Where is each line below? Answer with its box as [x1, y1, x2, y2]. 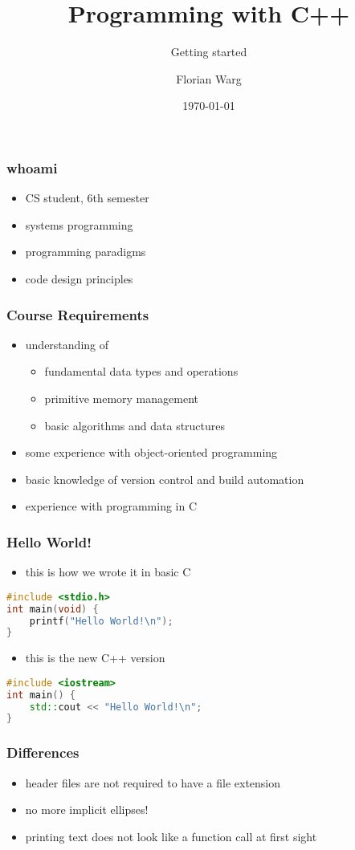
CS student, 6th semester [25, 189, 149, 206]
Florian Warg [176, 70, 242, 87]
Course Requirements [6, 304, 149, 324]
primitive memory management [44, 389, 198, 406]
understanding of [25, 336, 109, 352]
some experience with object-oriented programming [25, 444, 278, 461]
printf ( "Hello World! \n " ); [29, 615, 173, 627]
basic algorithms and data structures [44, 417, 226, 433]
